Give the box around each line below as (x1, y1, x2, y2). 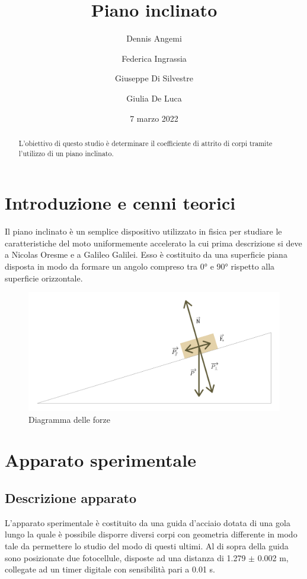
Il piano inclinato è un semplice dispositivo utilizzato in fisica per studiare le (5, 225, 282, 238)
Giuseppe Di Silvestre (115, 72, 193, 84)
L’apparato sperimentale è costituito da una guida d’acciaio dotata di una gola (5, 516, 290, 529)
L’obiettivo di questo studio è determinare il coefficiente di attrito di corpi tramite (18, 138, 273, 148)
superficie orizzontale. (5, 271, 83, 284)
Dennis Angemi (126, 32, 182, 45)
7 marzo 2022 (130, 112, 178, 124)
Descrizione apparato (5, 489, 137, 507)
